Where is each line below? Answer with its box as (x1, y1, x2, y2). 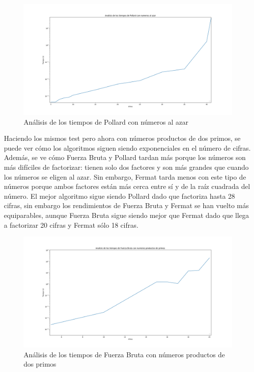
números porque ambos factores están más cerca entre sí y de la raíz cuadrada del (4, 181, 250, 191)
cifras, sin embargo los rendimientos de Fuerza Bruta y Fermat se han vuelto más (4, 200, 249, 211)
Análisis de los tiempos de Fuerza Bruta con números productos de (24, 349, 225, 359)
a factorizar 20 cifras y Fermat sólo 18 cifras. (4, 219, 139, 230)
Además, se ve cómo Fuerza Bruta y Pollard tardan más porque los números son (4, 152, 246, 162)
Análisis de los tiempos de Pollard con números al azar (24, 116, 189, 127)
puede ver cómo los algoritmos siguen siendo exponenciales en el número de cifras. (4, 142, 251, 153)
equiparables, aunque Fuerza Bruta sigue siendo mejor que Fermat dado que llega (4, 210, 249, 220)
